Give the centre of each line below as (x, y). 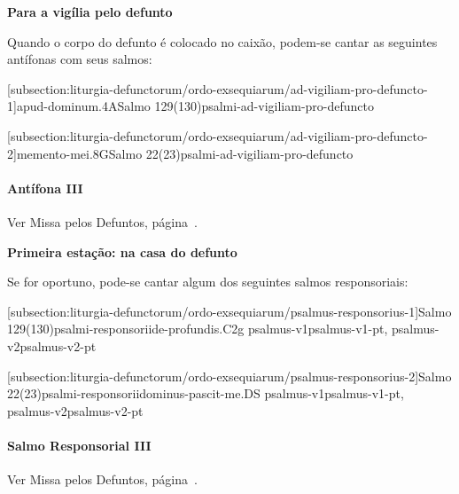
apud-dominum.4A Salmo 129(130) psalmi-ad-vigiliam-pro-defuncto (195, 106)
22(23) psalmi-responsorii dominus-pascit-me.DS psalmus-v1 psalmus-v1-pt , (206, 393)
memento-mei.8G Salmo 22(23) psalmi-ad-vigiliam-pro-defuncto (185, 153)
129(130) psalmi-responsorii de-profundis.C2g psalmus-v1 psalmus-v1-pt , (198, 329)
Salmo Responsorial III (79, 445)
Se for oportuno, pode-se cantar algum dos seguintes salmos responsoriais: (208, 282)
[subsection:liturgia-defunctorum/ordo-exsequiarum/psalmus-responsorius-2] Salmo (229, 376)
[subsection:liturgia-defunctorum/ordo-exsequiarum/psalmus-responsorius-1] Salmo (229, 311)
